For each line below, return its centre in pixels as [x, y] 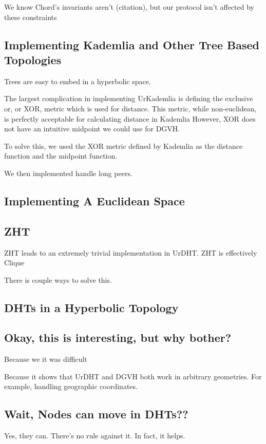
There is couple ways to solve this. [58, 279]
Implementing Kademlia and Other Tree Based [132, 44]
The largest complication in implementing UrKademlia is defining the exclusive [129, 98]
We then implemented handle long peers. [68, 173]
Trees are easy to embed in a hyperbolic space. [78, 81]
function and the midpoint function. [61, 156]
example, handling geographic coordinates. [71, 386]
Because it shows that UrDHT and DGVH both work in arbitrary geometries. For [133, 376]
